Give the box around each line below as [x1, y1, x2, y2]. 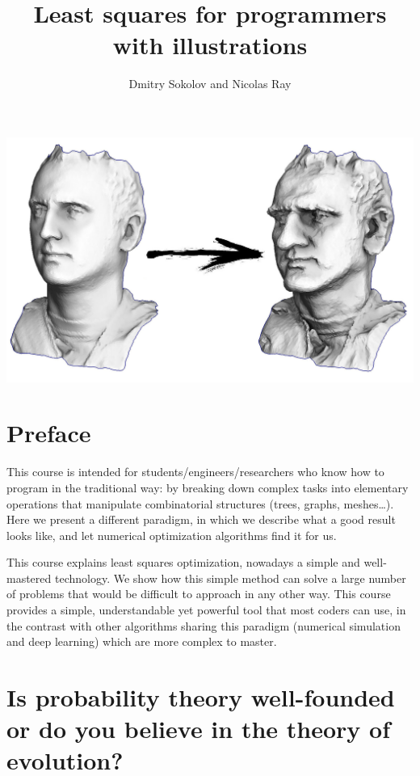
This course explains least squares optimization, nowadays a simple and [6, 554, 360, 571]
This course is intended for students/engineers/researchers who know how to [6, 463, 384, 480]
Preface [6, 416, 91, 449]
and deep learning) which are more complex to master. [6, 633, 277, 650]
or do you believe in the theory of [6, 712, 390, 745]
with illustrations [112, 28, 308, 61]
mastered [6, 569, 52, 586]
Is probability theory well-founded [6, 681, 395, 714]
